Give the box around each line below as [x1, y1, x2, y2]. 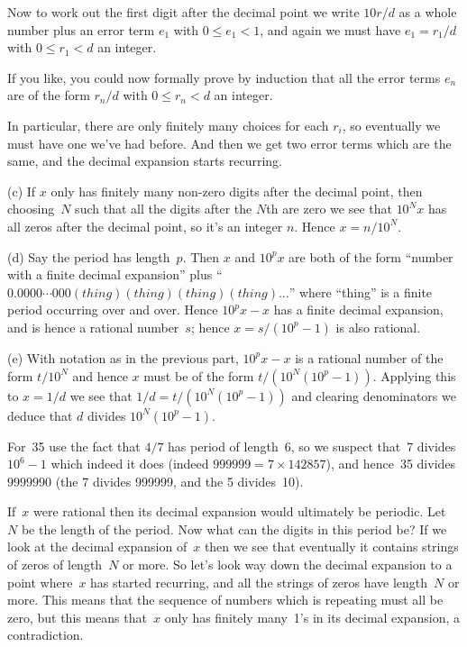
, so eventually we [342, 115, 441, 134]
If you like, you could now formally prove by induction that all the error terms [7, 68, 441, 87]
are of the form [7, 86, 90, 105]
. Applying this [372, 366, 456, 385]
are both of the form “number [288, 247, 453, 266]
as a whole [398, 3, 457, 21]
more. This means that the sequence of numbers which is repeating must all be [7, 590, 444, 609]
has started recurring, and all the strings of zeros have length [90, 572, 428, 591]
